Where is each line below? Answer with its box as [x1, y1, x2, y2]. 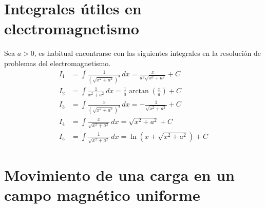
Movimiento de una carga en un [4, 164, 235, 185]
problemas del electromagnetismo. [4, 57, 111, 68]
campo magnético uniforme [4, 184, 200, 205]
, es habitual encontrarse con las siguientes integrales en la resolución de [34, 48, 261, 58]
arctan [128, 88, 149, 95]
